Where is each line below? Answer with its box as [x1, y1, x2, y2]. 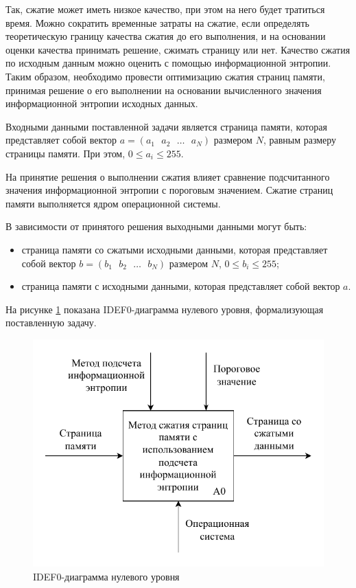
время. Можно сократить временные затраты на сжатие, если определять [5, 15, 309, 30]
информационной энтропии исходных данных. [5, 96, 198, 111]
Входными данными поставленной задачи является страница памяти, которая [5, 119, 327, 133]
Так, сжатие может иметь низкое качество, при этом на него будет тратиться [5, 2, 325, 16]
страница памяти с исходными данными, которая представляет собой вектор [21, 279, 340, 293]
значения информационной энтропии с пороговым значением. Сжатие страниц [5, 183, 333, 197]
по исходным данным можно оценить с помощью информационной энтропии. [5, 56, 331, 70]
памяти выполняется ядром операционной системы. [5, 196, 221, 210]
